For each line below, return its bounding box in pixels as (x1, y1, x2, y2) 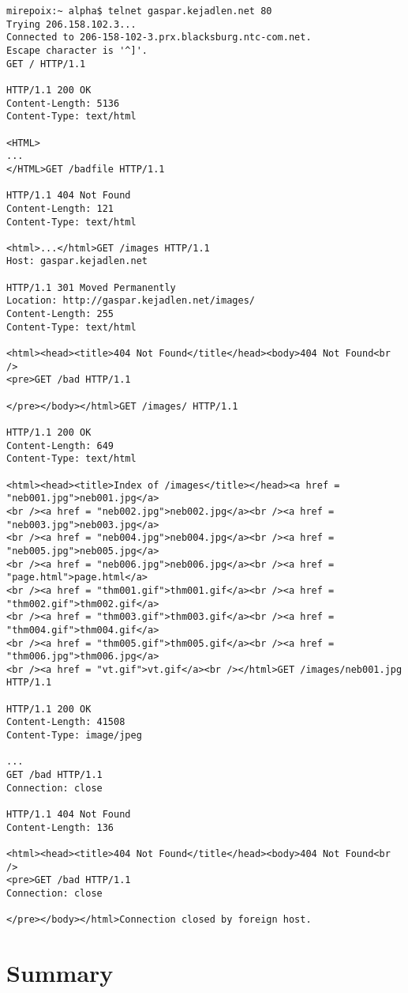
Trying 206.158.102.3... (6, 18, 137, 30)
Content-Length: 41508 (6, 716, 125, 728)
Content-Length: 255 (6, 308, 114, 320)
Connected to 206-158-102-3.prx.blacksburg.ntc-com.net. (6, 32, 312, 43)
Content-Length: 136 (6, 821, 114, 833)
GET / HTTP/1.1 (6, 58, 86, 70)
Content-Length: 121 (6, 202, 114, 214)
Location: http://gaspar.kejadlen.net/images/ (6, 295, 255, 307)
